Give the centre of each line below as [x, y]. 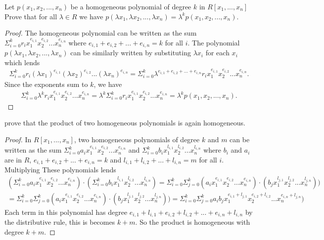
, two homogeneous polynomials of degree [137, 140]
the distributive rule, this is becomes [60, 222]
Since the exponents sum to [46, 84]
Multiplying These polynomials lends [60, 170]
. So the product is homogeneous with [193, 222]
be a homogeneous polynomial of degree [131, 6]
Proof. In [18, 140]
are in [13, 159]
